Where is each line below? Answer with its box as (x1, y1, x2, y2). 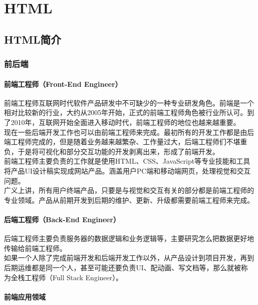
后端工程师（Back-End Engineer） (4, 214, 121, 224)
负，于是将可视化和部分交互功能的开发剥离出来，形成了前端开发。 (4, 146, 219, 156)
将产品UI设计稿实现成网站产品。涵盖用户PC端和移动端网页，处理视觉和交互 (4, 165, 251, 176)
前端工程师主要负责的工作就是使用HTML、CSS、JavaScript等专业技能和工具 (4, 156, 250, 166)
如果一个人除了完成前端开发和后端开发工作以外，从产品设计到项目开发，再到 (4, 252, 254, 263)
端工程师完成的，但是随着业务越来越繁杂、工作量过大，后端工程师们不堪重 (4, 136, 247, 147)
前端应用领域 (4, 291, 46, 302)
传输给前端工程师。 (4, 243, 66, 253)
